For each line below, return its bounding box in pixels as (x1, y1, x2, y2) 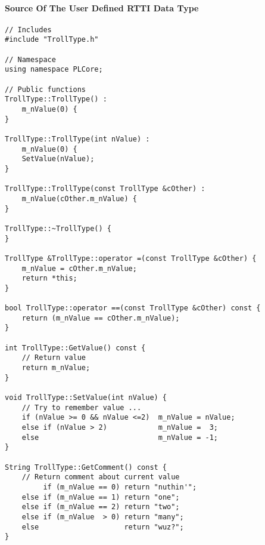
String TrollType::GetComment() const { (5, 463, 167, 472)
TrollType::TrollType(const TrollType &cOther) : (5, 184, 205, 193)
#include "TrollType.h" (5, 35, 99, 44)
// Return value (21, 353, 86, 362)
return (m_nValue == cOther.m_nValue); (21, 313, 180, 322)
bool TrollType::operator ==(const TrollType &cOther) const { (5, 304, 261, 313)
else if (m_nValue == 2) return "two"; (21, 503, 180, 512)
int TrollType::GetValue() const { (5, 343, 146, 352)
